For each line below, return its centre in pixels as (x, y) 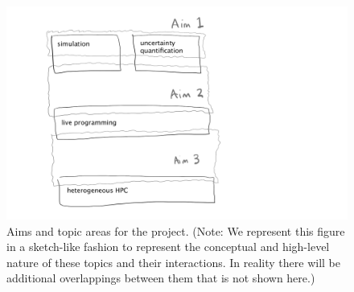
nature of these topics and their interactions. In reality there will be (173, 262)
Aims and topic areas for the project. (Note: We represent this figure (176, 230)
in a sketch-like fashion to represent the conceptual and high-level (168, 247)
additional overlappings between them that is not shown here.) (161, 278)
